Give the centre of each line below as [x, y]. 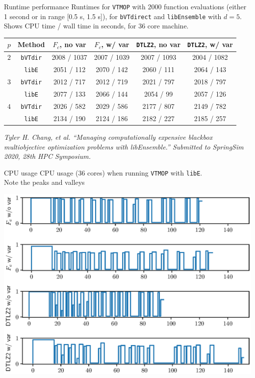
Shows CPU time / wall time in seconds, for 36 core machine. [96, 26]
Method [31, 44]
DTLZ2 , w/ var [210, 44]
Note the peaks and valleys [44, 182]
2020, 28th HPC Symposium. [47, 156]
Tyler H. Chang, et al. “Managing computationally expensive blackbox [108, 137]
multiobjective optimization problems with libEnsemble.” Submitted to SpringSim [124, 146]
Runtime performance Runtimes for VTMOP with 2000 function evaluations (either [125, 6]
